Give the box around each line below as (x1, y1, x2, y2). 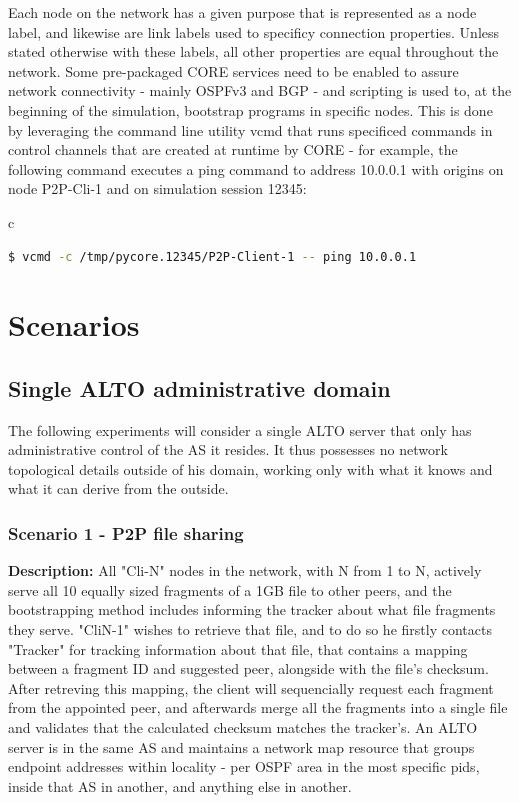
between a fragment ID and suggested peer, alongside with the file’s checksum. (8, 658, 489, 679)
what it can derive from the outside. (8, 478, 229, 499)
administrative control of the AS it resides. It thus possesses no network (8, 439, 448, 460)
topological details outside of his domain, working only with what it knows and (8, 458, 493, 479)
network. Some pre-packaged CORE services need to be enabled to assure (8, 60, 459, 81)
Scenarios (8, 304, 140, 345)
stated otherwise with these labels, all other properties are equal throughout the (8, 41, 499, 62)
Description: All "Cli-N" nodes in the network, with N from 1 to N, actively (8, 560, 482, 581)
